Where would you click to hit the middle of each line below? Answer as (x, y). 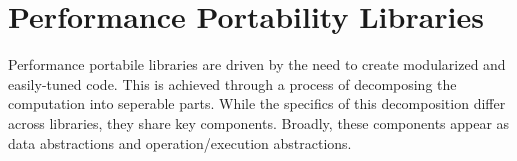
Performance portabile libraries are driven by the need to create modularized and (257, 64)
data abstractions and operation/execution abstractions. (180, 142)
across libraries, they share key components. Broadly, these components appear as (259, 122)
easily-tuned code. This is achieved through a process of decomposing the (232, 83)
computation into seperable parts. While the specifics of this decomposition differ (257, 103)
